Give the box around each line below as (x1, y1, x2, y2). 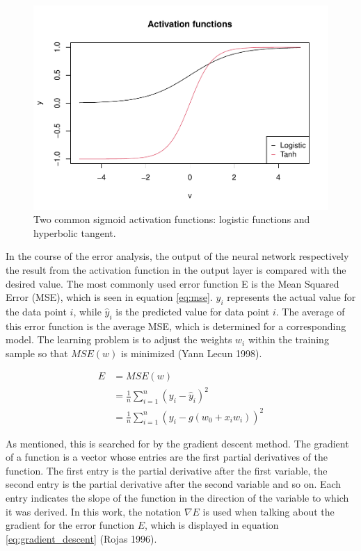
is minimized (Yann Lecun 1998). (120, 345, 262, 360)
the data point (6, 304, 67, 318)
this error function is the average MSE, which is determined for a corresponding (6, 318, 346, 333)
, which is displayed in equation (144, 518, 279, 532)
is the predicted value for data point (115, 304, 270, 318)
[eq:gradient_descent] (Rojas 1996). (6, 531, 157, 545)
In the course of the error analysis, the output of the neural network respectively (6, 249, 349, 263)
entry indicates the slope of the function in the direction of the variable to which (6, 490, 349, 504)
